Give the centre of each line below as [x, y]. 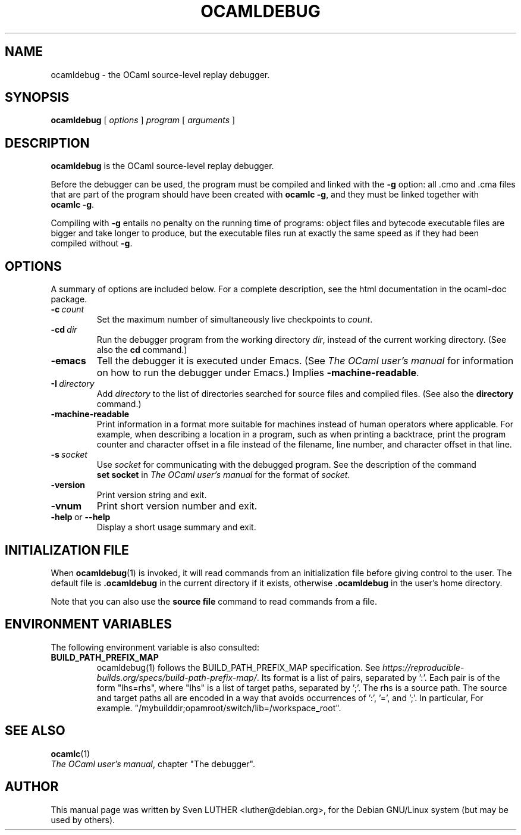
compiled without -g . [92, 243]
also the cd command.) [142, 350]
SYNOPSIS [37, 98]
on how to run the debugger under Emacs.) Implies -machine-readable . [258, 373]
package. [69, 299]
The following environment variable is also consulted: [155, 647]
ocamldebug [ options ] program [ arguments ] [143, 120]
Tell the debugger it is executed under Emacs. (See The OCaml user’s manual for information [305, 361]
